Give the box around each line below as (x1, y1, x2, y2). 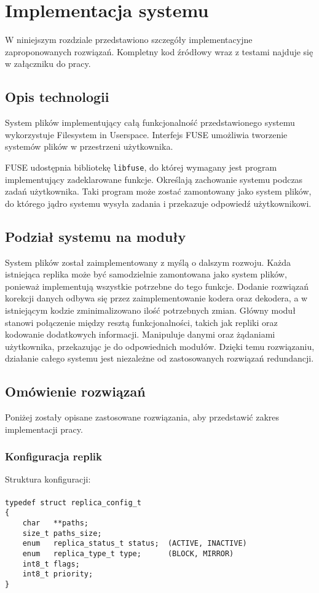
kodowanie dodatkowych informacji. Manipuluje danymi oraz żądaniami (5, 328, 275, 341)
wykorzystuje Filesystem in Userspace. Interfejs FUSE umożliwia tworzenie (5, 128, 288, 141)
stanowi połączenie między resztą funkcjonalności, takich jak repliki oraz (5, 316, 278, 328)
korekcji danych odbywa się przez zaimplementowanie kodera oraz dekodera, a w (5, 292, 308, 304)
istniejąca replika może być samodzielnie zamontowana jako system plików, (5, 268, 287, 281)
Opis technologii (5, 87, 109, 106)
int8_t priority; (22, 570, 93, 579)
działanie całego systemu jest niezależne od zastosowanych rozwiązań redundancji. (5, 352, 314, 365)
